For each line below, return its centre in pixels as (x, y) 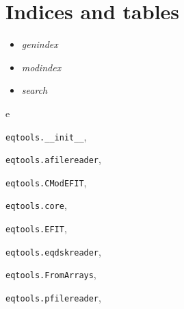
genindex (40, 44)
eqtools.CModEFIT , (46, 182)
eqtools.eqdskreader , (53, 251)
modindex (41, 67)
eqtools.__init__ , (46, 136)
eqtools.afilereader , (53, 159)
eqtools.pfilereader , (53, 298)
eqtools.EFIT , (36, 228)
